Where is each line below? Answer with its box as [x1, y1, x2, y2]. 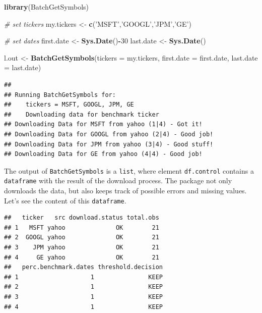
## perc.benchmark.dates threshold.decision [4, 264, 163, 271]
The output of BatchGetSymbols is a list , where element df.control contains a [4, 165, 254, 176]
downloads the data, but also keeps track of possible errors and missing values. [4, 185, 247, 196]
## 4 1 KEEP [4, 303, 163, 310]
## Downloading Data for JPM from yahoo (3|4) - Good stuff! [4, 140, 214, 148]
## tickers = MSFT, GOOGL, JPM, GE [4, 101, 134, 109]
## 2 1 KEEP [4, 283, 163, 291]
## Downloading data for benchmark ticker [4, 111, 159, 118]
